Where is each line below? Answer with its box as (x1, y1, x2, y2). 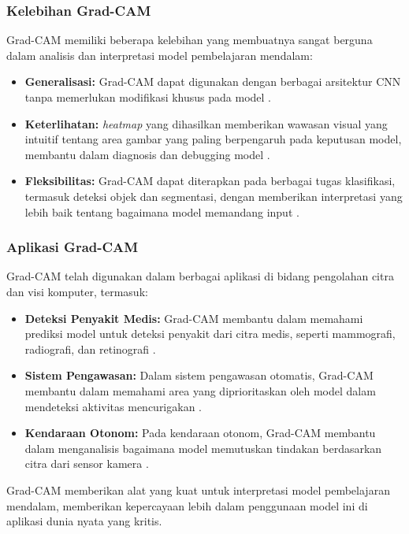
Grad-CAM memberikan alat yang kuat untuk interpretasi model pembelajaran (6, 481, 390, 498)
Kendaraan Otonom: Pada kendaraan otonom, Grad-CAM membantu (24, 425, 376, 441)
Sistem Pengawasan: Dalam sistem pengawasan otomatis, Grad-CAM (24, 367, 374, 384)
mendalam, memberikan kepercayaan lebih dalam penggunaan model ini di (6, 497, 368, 514)
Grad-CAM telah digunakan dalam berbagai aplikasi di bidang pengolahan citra (6, 268, 394, 284)
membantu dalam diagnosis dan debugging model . (24, 146, 270, 162)
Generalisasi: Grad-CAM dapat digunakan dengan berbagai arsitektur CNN (24, 73, 401, 90)
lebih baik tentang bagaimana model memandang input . (24, 203, 299, 220)
